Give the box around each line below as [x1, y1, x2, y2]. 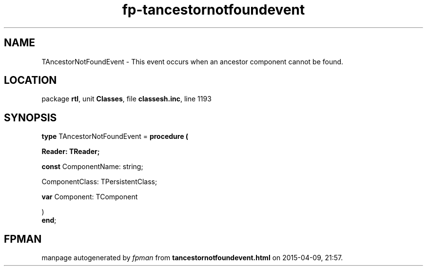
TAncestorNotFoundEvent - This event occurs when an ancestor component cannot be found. [41, 57, 344, 66]
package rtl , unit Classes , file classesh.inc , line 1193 [41, 95, 212, 103]
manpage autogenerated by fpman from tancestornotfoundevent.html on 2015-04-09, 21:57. [41, 253, 343, 262]
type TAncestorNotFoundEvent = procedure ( [41, 132, 189, 141]
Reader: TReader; [41, 147, 100, 156]
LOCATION [4, 74, 57, 87]
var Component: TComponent [41, 193, 138, 201]
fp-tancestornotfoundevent [122, 1, 305, 18]
